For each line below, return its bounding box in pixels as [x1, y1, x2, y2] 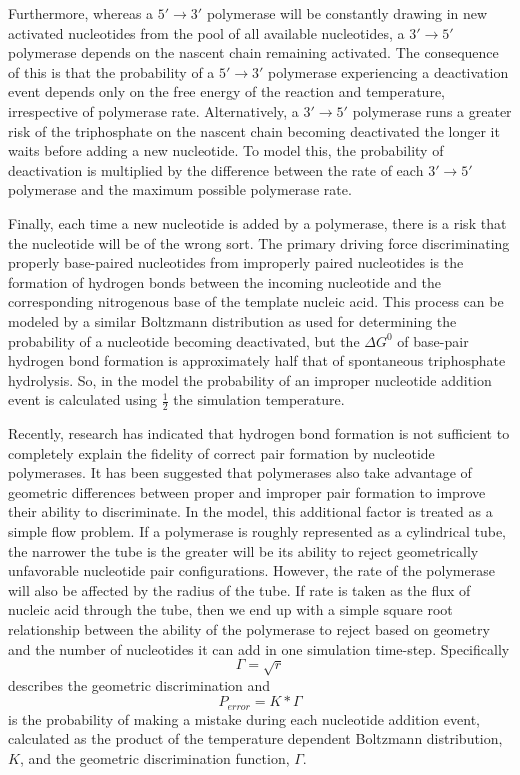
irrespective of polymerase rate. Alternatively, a [8, 100, 299, 121]
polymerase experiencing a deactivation [268, 61, 509, 82]
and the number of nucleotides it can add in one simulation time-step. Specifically [8, 638, 510, 659]
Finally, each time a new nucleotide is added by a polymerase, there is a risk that [8, 212, 507, 233]
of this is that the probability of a [8, 61, 215, 82]
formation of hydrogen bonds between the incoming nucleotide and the [8, 271, 442, 292]
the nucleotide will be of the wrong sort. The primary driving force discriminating [8, 232, 510, 253]
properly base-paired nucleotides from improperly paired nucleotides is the [8, 252, 464, 273]
